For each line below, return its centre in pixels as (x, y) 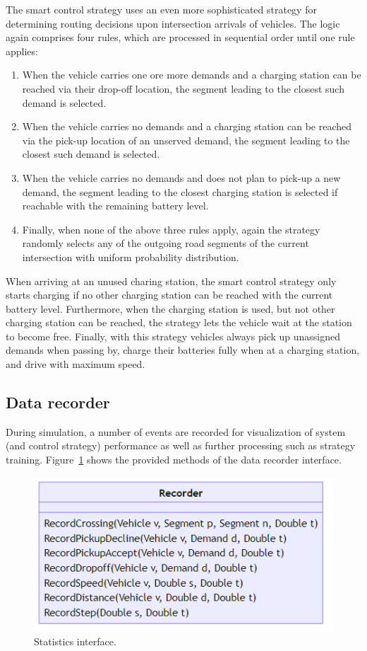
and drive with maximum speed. (76, 364)
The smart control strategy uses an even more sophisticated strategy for (161, 9)
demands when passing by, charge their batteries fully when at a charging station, (183, 350)
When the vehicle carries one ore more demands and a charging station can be (192, 75)
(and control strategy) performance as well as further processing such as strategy (181, 445)
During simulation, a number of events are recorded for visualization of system (176, 431)
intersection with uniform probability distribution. (131, 257)
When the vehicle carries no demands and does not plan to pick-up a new (181, 177)
